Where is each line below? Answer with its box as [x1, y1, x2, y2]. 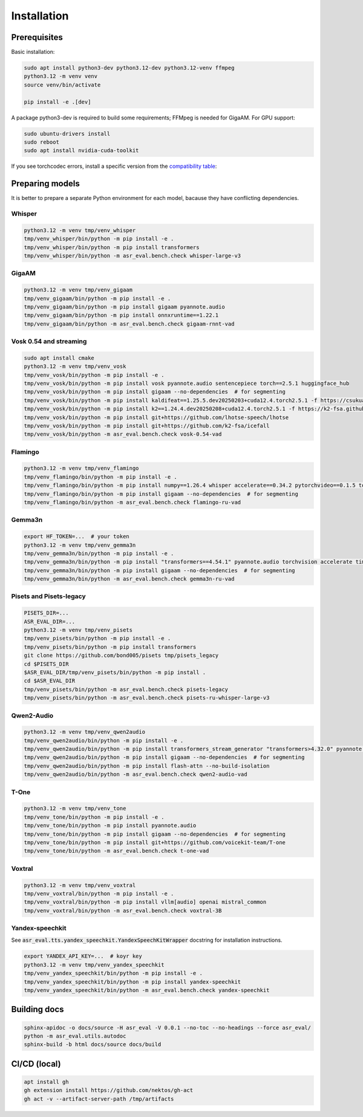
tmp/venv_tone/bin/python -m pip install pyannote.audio [24, 822, 197, 829]
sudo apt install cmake [24, 355, 95, 361]
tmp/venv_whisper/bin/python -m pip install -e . [24, 235, 174, 242]
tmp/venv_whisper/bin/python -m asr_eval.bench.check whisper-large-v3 [24, 252, 241, 259]
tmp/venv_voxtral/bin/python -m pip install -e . [24, 890, 174, 897]
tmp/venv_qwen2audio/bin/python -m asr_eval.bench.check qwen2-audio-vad [24, 771, 247, 778]
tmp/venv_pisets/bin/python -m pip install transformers [24, 643, 197, 650]
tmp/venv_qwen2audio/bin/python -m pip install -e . [24, 737, 184, 744]
